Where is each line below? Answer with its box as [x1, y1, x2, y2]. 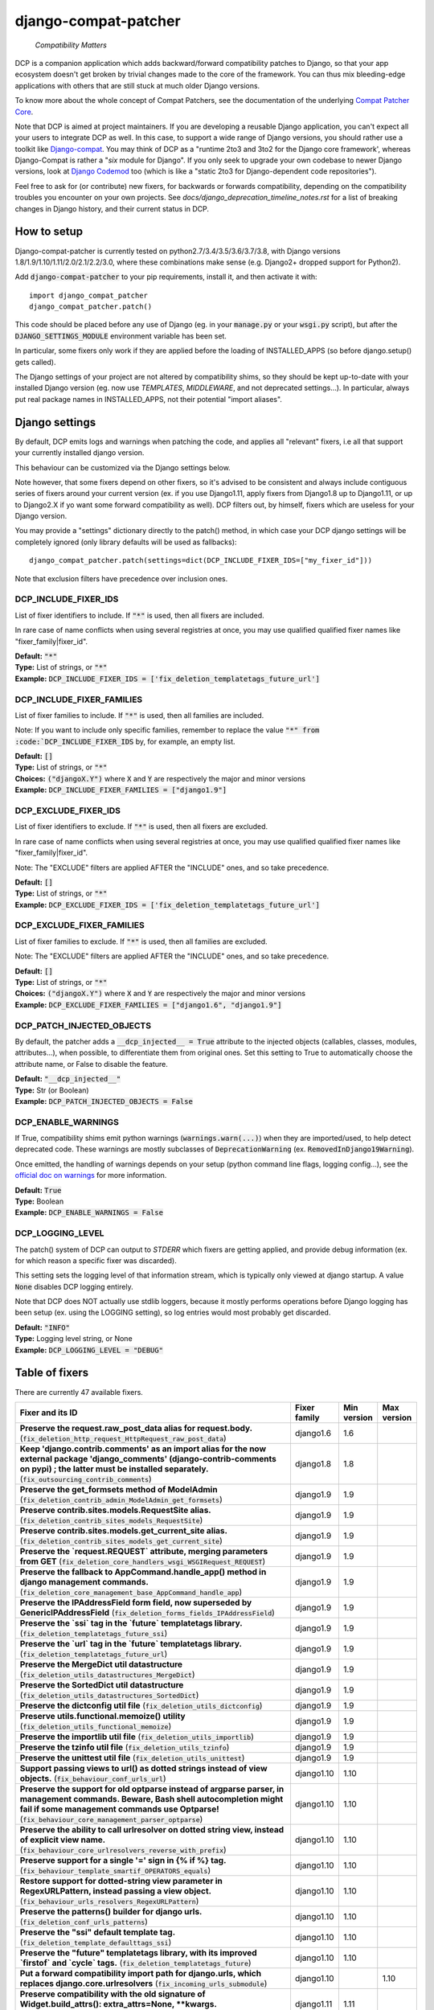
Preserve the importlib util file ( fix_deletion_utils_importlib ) [19, 1731, 255, 1742]
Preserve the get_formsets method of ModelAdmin [19, 1483, 218, 1495]
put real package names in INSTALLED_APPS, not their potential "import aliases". [14, 394, 283, 404]
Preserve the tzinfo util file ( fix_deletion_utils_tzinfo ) [19, 1741, 230, 1753]
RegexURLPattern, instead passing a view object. [19, 1885, 212, 1897]
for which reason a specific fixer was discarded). [14, 1255, 177, 1265]
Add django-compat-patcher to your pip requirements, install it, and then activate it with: [14, 272, 317, 281]
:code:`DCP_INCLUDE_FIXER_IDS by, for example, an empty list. [14, 736, 236, 746]
